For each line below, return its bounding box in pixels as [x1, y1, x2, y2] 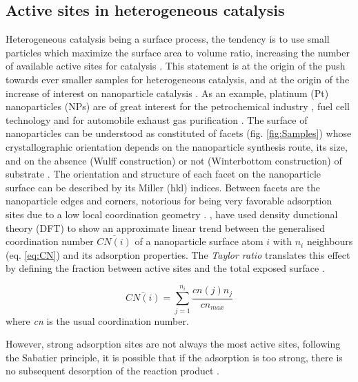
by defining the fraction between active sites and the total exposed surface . [6, 261, 325, 275]
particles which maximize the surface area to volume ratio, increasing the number [6, 45, 350, 59]
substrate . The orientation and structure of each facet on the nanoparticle [6, 167, 321, 181]
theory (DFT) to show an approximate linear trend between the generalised [6, 220, 326, 235]
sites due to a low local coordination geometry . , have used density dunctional [6, 206, 338, 221]
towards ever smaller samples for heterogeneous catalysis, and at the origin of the [6, 72, 350, 86]
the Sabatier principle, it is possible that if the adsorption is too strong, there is [6, 350, 343, 364]
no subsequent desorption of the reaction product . [6, 363, 219, 378]
